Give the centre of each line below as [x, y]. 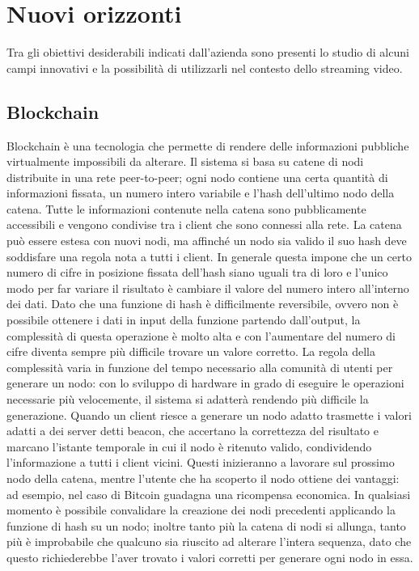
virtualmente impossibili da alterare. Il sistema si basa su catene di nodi [185, 161]
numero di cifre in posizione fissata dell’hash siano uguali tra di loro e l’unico [197, 272]
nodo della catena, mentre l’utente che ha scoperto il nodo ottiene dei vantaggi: [203, 478]
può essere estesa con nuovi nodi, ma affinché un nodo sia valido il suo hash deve [207, 241]
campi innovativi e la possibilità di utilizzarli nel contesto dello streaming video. [205, 68]
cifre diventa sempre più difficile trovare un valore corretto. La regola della [191, 351]
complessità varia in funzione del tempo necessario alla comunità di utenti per [200, 367]
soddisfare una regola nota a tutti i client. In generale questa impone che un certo [209, 256]
